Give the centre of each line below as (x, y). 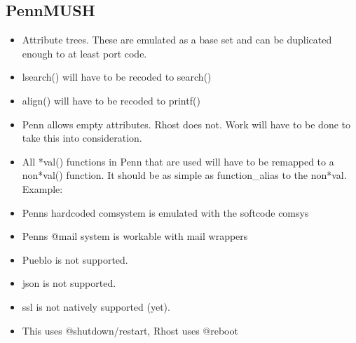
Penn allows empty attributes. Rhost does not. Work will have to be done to (186, 124)
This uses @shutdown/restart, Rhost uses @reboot (130, 330)
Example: (42, 188)
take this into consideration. (82, 138)
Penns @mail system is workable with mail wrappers (135, 236)
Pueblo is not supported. (75, 259)
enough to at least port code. (84, 53)
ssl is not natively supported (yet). (96, 306)
